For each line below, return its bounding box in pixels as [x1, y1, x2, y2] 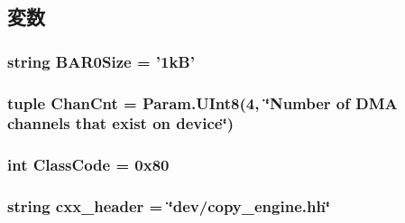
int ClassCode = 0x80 [7, 153, 170, 176]
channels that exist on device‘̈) [7, 112, 235, 135]
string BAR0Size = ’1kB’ [7, 50, 195, 72]
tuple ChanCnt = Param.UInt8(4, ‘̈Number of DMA [7, 91, 398, 114]
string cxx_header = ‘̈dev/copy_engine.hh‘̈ [7, 195, 331, 218]
